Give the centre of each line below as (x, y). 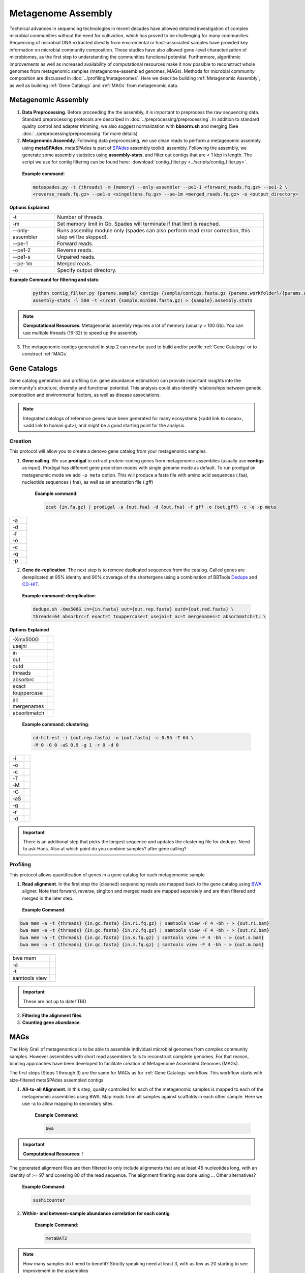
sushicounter (49, 1200)
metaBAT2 (56, 1238)
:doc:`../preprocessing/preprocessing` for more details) (80, 133)
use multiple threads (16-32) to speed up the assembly (81, 333)
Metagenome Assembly (61, 13)
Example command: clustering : (56, 724)
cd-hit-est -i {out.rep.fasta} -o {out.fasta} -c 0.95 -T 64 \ (113, 738)
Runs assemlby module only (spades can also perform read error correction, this (153, 231)
